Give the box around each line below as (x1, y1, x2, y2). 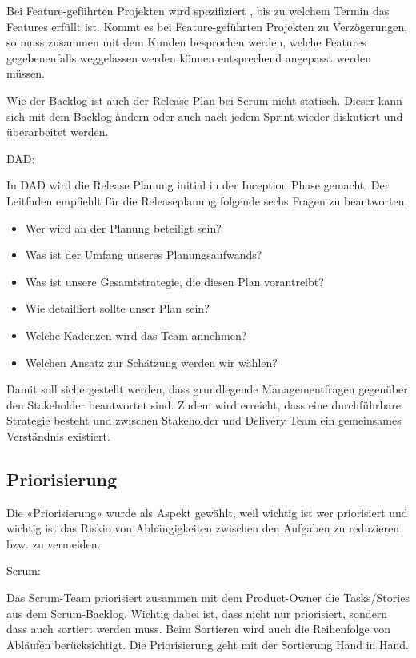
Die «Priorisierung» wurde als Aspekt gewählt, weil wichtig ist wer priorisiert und (6, 504, 408, 520)
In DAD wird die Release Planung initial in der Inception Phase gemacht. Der (6, 177, 390, 193)
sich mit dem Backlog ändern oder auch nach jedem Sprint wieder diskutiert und (6, 107, 403, 124)
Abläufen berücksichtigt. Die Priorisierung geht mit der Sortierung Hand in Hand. (6, 636, 409, 652)
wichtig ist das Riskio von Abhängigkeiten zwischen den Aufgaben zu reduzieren (6, 520, 399, 536)
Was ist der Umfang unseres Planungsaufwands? (25, 246, 262, 263)
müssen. (6, 65, 45, 82)
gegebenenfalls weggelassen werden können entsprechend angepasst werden (6, 49, 371, 66)
